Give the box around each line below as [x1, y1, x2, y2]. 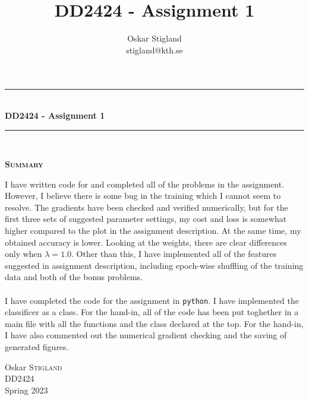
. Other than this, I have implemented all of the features [71, 247, 277, 260]
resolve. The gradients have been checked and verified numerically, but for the [5, 201, 288, 213]
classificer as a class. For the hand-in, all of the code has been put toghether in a [5, 306, 299, 318]
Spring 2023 [5, 383, 48, 396]
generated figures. [5, 341, 69, 353]
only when [5, 247, 42, 260]
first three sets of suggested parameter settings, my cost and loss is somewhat [5, 212, 287, 225]
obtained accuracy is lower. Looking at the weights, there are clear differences [5, 236, 288, 248]
